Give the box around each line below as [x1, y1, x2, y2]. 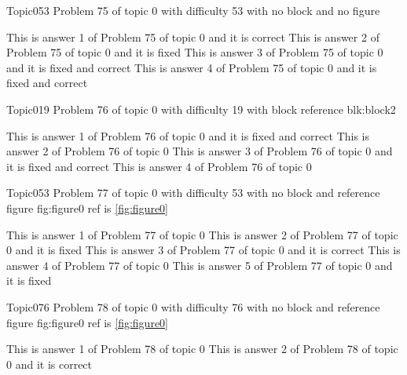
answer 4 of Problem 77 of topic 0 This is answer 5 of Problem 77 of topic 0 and [6, 257, 393, 273]
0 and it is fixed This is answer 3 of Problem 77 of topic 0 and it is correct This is [6, 242, 401, 258]
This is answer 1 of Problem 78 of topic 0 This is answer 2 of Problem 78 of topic [6, 340, 398, 357]
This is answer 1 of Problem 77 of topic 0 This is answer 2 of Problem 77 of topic [6, 226, 398, 242]
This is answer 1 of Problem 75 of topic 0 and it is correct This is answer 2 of [6, 28, 379, 45]
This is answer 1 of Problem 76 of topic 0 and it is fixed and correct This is [6, 127, 369, 144]
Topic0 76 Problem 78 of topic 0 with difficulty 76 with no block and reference [6, 298, 380, 315]
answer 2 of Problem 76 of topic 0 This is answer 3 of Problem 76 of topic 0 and [6, 143, 393, 159]
